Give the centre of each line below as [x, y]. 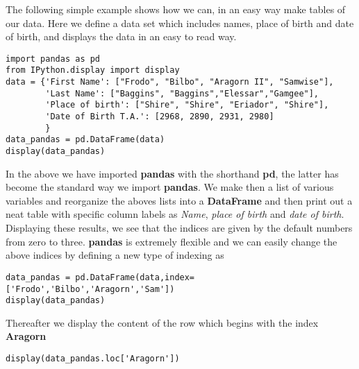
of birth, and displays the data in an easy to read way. [121, 36]
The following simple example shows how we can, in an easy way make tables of [176, 9]
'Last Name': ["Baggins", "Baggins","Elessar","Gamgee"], [182, 93]
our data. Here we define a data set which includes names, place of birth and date [180, 23]
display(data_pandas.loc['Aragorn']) [93, 359]
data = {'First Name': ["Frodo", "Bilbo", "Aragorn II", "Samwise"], [170, 82]
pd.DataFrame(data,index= [135, 277]
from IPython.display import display [93, 70]
